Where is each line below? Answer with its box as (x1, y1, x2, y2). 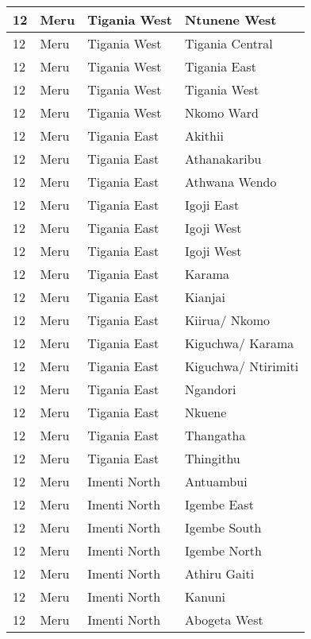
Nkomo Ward (184, 103, 259, 122)
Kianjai (184, 288, 226, 306)
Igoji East (184, 196, 240, 214)
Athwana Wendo (184, 172, 277, 191)
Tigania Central (184, 34, 273, 52)
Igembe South (184, 518, 262, 536)
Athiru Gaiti (184, 564, 255, 583)
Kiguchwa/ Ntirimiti (184, 357, 299, 375)
